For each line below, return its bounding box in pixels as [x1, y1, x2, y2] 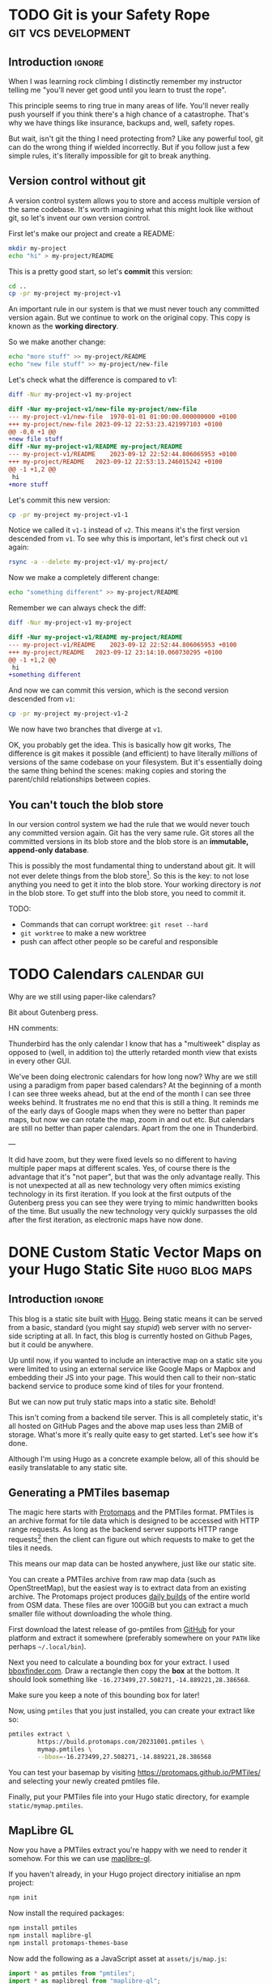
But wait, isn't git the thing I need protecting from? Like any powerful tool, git [8, 134, 264, 143]
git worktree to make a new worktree [19, 928, 147, 938]
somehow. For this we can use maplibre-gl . [8, 1854, 152, 1863]
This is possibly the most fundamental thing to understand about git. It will [8, 861, 256, 871]
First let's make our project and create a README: [8, 228, 176, 238]
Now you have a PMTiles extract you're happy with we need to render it [8, 1845, 248, 1855]
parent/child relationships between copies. [8, 774, 151, 784]
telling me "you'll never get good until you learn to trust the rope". [8, 85, 227, 95]
